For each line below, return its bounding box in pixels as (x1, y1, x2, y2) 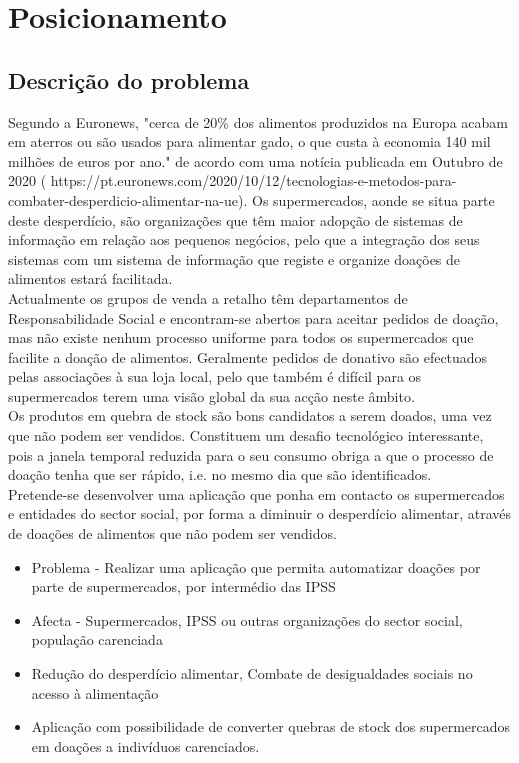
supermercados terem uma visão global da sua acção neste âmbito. (8, 385, 415, 406)
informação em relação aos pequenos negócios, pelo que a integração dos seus (8, 229, 480, 250)
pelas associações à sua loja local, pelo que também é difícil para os (8, 366, 422, 387)
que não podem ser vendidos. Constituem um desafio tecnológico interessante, (8, 425, 484, 446)
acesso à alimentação (31, 682, 159, 703)
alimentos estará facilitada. (8, 268, 173, 289)
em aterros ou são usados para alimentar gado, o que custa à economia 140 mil (8, 131, 491, 152)
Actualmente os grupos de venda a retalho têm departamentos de (8, 287, 408, 308)
